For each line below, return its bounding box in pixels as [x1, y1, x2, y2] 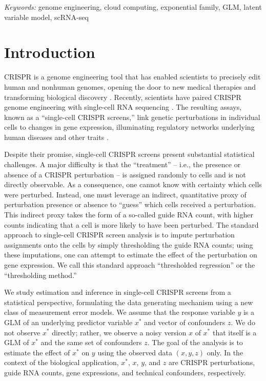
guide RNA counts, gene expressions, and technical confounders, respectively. [4, 367, 246, 377]
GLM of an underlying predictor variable [4, 316, 133, 327]
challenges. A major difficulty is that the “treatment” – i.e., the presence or [4, 159, 241, 170]
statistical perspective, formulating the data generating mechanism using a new [4, 296, 253, 307]
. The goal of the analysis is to [147, 337, 243, 348]
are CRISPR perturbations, [169, 357, 255, 368]
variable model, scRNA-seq [4, 11, 89, 22]
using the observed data [97, 347, 173, 357]
